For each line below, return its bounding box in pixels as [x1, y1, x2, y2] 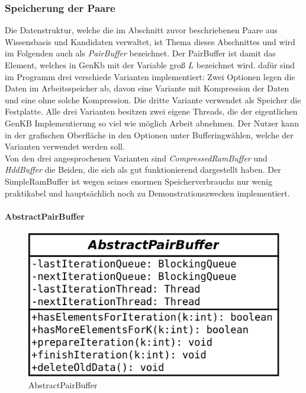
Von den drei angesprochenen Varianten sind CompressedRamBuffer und [5, 151, 268, 164]
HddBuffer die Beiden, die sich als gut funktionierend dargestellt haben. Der [5, 163, 281, 176]
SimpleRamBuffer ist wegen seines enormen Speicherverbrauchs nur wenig [5, 175, 273, 187]
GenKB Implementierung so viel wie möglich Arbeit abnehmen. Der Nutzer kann [5, 116, 299, 129]
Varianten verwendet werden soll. [5, 140, 125, 153]
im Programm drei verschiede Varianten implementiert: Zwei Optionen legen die [5, 70, 295, 83]
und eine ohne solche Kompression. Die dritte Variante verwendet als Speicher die [5, 93, 301, 106]
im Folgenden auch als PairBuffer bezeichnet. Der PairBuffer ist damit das [5, 47, 276, 59]
